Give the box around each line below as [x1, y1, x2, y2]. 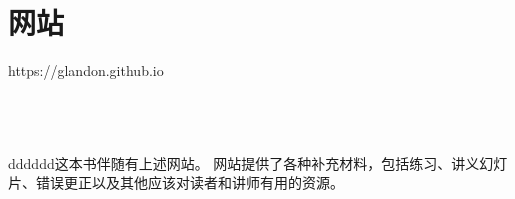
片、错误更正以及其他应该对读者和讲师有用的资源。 [8, 172, 344, 193]
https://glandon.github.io [8, 60, 164, 81]
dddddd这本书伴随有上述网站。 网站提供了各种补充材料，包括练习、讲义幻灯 [8, 152, 508, 173]
